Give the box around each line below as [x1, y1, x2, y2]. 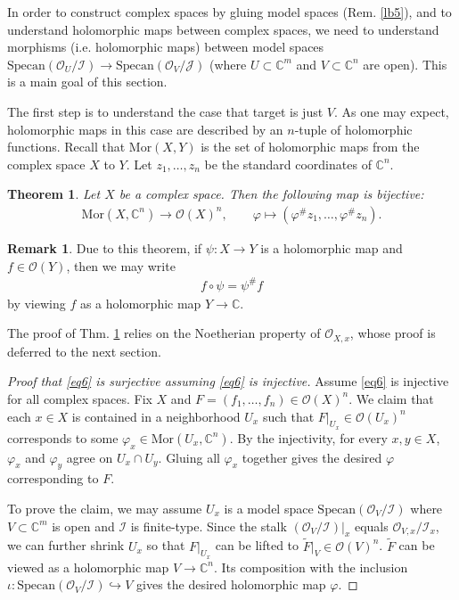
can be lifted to [215, 536, 299, 555]
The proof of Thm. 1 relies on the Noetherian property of [7, 324, 321, 342]
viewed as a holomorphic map [7, 557, 169, 576]
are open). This [363, 54, 447, 73]
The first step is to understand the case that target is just [7, 102, 324, 120]
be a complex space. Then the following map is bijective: [119, 185, 424, 203]
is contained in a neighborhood [71, 407, 241, 425]
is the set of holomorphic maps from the [201, 137, 420, 156]
